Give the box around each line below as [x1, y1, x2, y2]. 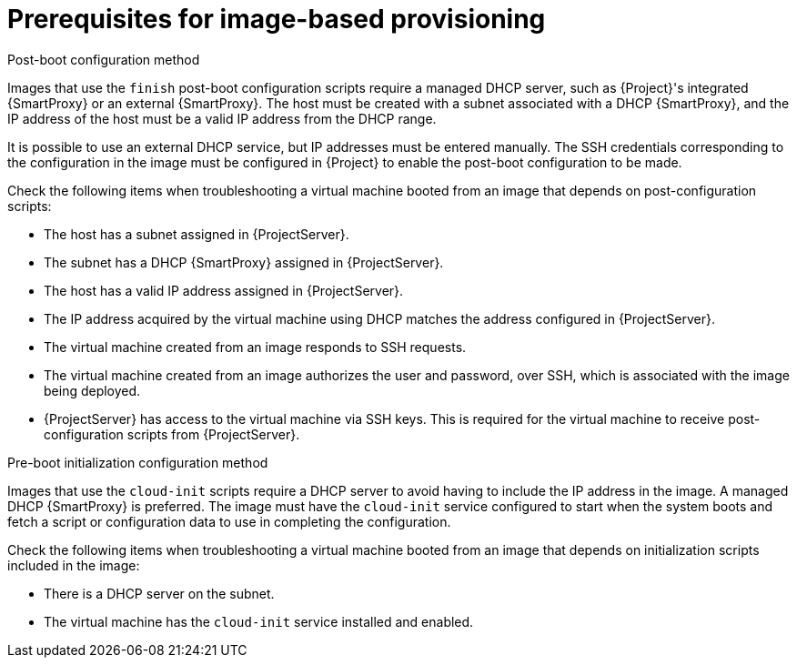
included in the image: [7, 557, 140, 573]
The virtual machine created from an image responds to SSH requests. [44, 338, 467, 355]
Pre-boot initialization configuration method [7, 454, 268, 470]
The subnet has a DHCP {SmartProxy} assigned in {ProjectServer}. [44, 254, 444, 270]
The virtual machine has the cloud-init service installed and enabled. [44, 613, 474, 630]
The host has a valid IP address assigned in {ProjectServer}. [44, 282, 404, 298]
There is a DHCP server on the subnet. [44, 585, 275, 601]
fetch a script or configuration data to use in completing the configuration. [7, 513, 451, 529]
